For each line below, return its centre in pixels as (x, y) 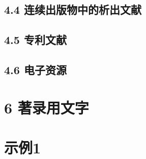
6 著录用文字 (47, 107)
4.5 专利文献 (35, 40)
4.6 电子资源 (35, 69)
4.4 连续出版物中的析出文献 (73, 9)
